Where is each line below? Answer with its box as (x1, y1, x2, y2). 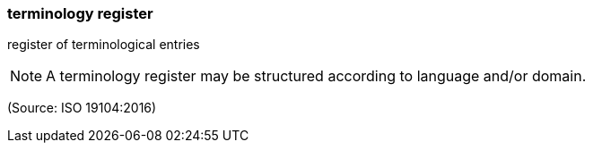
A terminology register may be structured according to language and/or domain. (46, 67, 587, 86)
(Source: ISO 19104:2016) (7, 100, 157, 116)
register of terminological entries (7, 37, 200, 53)
